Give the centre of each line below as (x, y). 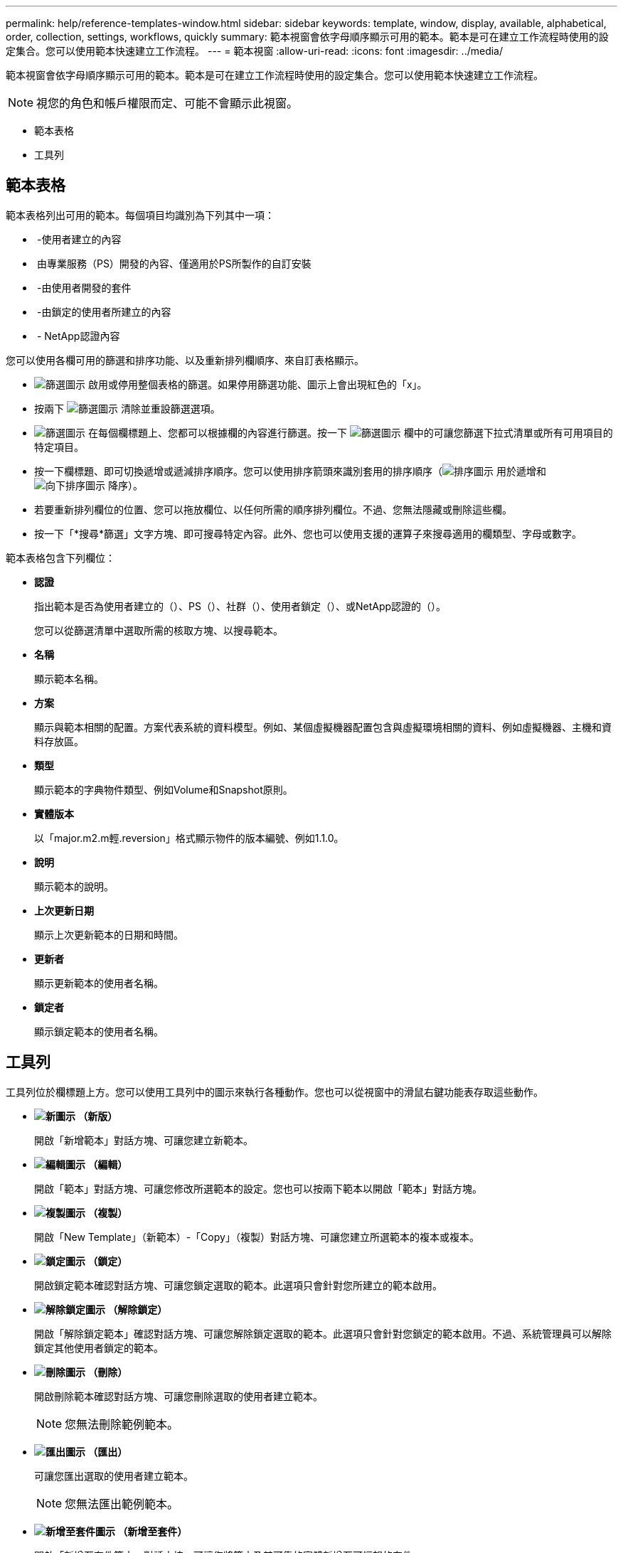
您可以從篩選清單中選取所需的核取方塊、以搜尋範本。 (159, 630)
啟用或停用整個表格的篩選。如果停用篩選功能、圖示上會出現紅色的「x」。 (257, 384)
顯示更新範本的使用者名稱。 (99, 983)
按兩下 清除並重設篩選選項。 (127, 408)
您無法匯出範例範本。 (122, 1504)
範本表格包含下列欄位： (60, 557)
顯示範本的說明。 (74, 886)
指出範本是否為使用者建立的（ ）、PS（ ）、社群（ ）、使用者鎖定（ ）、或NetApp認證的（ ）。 (240, 606)
